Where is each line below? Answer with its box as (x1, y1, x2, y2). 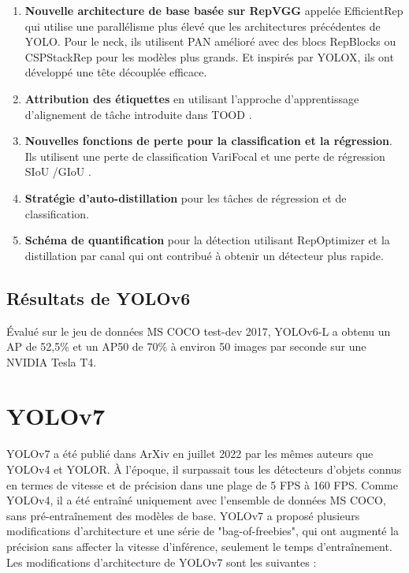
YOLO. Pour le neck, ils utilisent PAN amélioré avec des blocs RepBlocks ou (24, 33, 396, 50)
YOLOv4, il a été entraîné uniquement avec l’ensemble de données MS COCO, (6, 492, 386, 508)
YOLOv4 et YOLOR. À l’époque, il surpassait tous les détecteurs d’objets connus (6, 461, 402, 478)
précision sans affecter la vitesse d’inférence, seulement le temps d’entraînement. (6, 538, 392, 554)
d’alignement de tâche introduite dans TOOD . (24, 106, 252, 122)
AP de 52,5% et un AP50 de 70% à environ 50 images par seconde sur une (6, 338, 366, 355)
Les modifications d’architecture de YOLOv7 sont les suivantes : (6, 553, 317, 570)
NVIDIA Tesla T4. (6, 353, 97, 370)
